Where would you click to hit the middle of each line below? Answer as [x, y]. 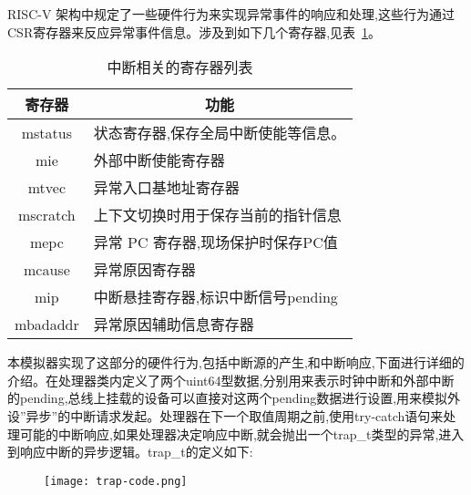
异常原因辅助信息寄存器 [174, 325]
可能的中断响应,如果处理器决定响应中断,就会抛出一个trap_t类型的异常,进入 [242, 433]
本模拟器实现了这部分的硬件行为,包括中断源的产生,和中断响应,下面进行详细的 [236, 362]
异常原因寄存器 [144, 270]
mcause [47, 269]
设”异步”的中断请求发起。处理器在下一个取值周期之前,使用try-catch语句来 [225, 415]
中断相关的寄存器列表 [180, 67]
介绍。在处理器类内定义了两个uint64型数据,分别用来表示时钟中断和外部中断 [231, 380]
